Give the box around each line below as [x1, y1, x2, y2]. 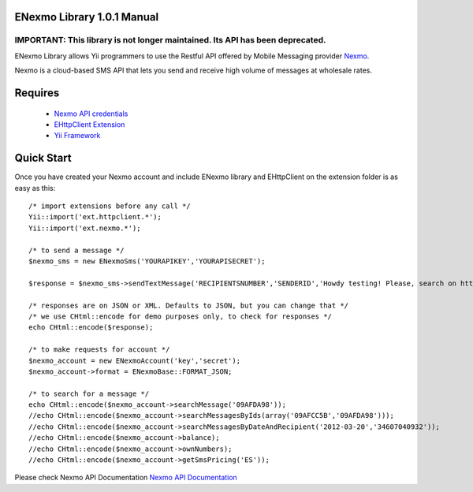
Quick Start [14, 151, 72, 165]
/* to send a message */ [28, 245, 125, 255]
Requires [14, 86, 60, 99]
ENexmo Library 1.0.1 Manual [14, 10, 159, 24]
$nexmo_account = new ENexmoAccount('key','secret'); [28, 356, 240, 365]
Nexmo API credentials [54, 109, 128, 118]
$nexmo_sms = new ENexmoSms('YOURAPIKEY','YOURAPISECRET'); [28, 256, 266, 266]
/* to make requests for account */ [28, 345, 170, 354]
